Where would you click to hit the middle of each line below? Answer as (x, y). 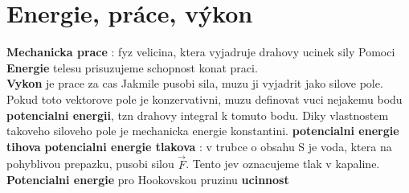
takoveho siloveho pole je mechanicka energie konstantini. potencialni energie (203, 131)
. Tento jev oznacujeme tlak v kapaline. (283, 164)
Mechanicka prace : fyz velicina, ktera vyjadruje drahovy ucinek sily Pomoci (201, 52)
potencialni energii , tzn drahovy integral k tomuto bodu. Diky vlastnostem (198, 115)
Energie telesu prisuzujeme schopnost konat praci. (132, 67)
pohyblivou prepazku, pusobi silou (90, 164)
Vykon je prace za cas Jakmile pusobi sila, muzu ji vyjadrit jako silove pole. (195, 83)
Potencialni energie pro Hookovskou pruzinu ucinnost (148, 180)
